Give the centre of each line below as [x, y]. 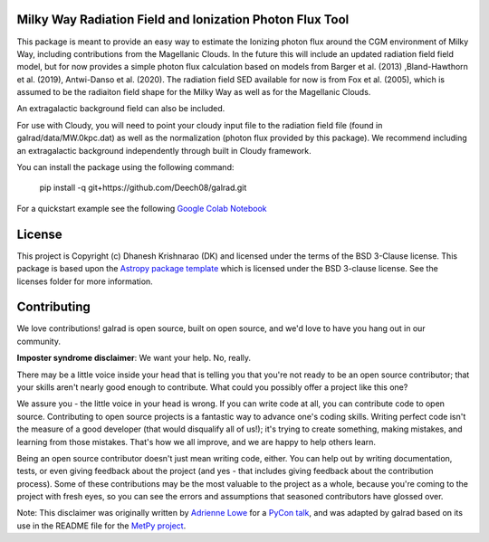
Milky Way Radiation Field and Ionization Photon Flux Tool [183, 19]
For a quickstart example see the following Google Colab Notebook [142, 208]
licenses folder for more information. [85, 281]
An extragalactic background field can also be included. [121, 109]
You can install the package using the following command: [125, 167]
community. [38, 341]
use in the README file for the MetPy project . [101, 526]
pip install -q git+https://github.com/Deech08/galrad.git [143, 188]
